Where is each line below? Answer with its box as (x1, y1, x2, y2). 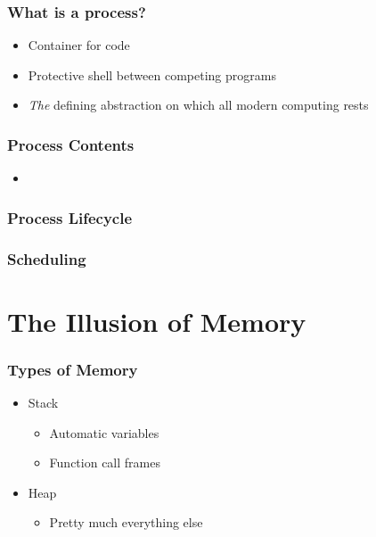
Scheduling (7, 247, 86, 269)
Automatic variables (49, 423, 159, 442)
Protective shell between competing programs (28, 65, 276, 84)
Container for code (28, 36, 130, 54)
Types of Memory (7, 358, 138, 380)
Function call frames (49, 453, 160, 472)
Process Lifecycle (7, 206, 133, 228)
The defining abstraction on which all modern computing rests (28, 95, 369, 114)
